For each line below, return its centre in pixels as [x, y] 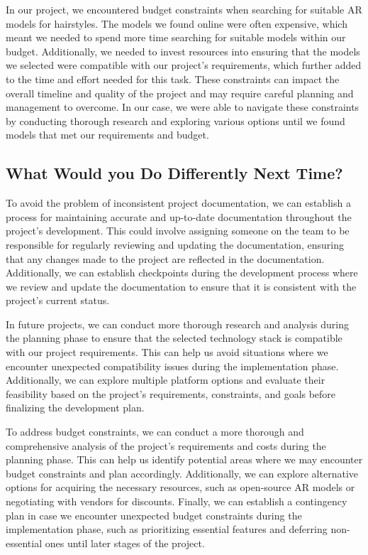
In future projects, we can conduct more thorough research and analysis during [177, 324]
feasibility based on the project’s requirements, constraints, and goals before [171, 393]
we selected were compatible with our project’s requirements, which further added [184, 65]
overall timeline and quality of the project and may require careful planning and [180, 93]
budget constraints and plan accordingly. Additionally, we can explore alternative [182, 473]
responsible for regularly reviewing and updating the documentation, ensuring [175, 244]
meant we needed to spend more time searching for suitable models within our [176, 37]
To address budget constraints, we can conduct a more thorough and [155, 432]
